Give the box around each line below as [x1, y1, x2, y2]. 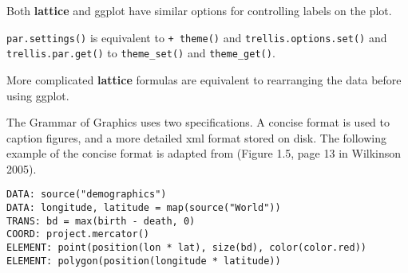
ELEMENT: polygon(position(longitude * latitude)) [6, 255, 281, 267]
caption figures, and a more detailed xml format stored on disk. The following [6, 129, 387, 146]
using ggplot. [6, 87, 69, 103]
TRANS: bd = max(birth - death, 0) [6, 215, 196, 227]
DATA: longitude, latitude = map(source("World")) [6, 202, 281, 214]
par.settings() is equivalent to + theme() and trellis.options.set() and [6, 29, 387, 45]
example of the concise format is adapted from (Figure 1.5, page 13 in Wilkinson [6, 145, 402, 162]
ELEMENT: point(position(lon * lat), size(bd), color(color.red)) [6, 242, 367, 254]
